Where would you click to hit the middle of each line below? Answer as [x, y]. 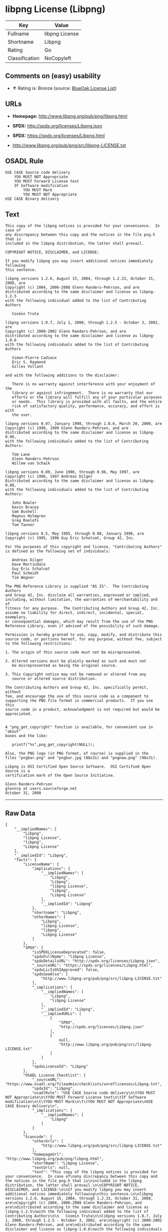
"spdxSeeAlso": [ [50, 974]
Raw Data [20, 813]
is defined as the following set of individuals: [58, 551]
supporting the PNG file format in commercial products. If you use [79, 701]
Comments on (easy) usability [53, 76]
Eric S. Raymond [29, 362]
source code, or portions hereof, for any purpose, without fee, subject [84, 639]
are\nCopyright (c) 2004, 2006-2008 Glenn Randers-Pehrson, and [73, 1203]
